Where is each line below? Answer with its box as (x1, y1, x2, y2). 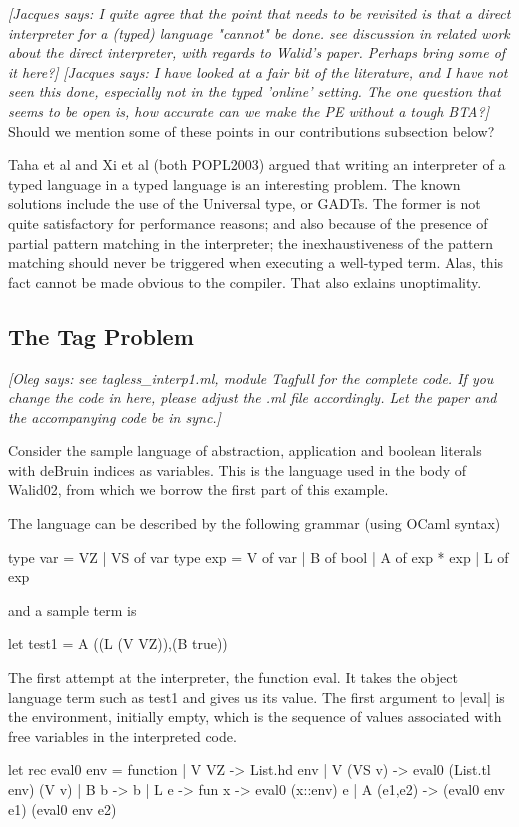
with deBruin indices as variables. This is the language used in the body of (8, 459, 467, 480)
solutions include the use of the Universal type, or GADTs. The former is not (8, 193, 481, 214)
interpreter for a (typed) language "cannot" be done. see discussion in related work (8, 22, 510, 43)
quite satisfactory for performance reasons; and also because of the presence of (8, 212, 488, 233)
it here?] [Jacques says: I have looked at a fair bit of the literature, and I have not (8, 61, 508, 82)
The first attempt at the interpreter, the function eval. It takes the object (8, 667, 458, 688)
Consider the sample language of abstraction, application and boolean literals (8, 440, 482, 461)
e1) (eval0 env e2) (8, 798, 117, 819)
